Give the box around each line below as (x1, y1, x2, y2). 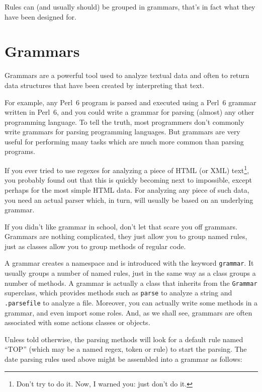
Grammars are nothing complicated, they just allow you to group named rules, (5, 231, 247, 242)
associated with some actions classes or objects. (5, 317, 150, 328)
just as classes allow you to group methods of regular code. (5, 241, 186, 251)
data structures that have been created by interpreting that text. (5, 80, 205, 90)
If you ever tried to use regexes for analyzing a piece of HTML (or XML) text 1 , (5, 164, 249, 175)
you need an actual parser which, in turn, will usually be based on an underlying (5, 194, 253, 205)
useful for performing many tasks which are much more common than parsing (5, 136, 244, 146)
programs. (5, 146, 35, 156)
